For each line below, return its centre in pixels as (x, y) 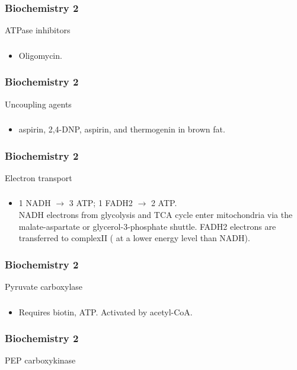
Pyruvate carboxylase (44, 286)
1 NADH (35, 203)
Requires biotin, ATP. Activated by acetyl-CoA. (106, 312)
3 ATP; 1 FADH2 (101, 203)
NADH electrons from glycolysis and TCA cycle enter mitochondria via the (156, 214)
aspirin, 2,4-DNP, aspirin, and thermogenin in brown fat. (122, 129)
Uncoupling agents (38, 104)
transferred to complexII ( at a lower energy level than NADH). (134, 238)
